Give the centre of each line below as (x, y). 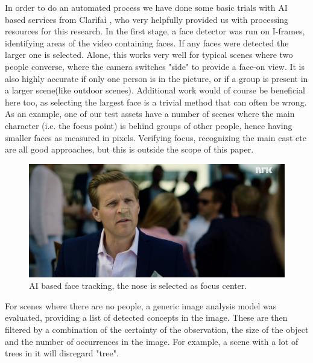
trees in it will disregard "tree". (62, 353)
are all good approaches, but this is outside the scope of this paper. (129, 149)
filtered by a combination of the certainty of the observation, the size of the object (157, 330)
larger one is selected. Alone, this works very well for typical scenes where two (149, 55)
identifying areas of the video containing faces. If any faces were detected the (147, 43)
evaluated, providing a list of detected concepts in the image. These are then (146, 317)
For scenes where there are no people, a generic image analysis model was (141, 305)
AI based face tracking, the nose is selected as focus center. (138, 286)
